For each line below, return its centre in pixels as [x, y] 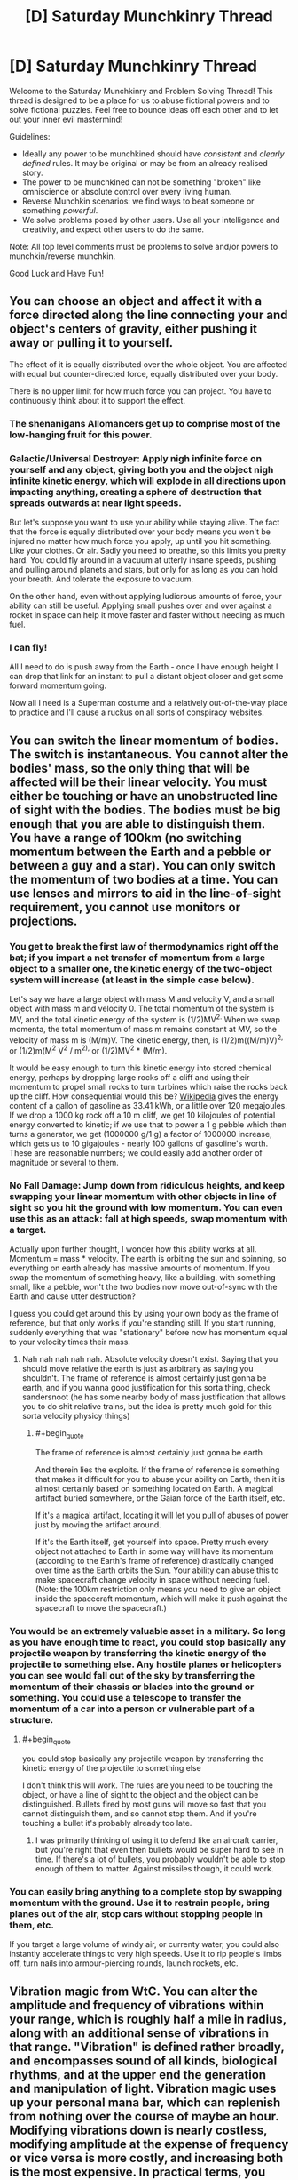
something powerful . [60, 210]
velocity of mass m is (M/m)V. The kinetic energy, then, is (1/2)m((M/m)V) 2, [146, 1039]
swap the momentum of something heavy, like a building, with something [143, 1278]
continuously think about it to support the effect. [98, 400]
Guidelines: [30, 136]
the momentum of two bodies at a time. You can [144, 879]
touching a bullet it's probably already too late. [107, 1823]
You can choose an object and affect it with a [136, 301]
